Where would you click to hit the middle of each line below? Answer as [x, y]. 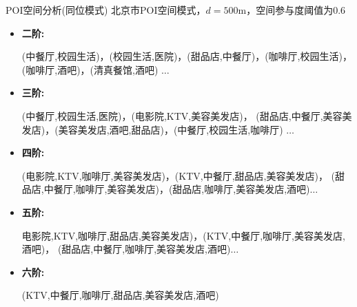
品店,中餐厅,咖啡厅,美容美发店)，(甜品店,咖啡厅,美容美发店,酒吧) [166, 189]
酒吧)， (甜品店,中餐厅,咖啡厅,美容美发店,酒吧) [126, 249]
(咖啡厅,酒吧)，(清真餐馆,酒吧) [90, 69]
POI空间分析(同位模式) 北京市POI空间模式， [106, 10]
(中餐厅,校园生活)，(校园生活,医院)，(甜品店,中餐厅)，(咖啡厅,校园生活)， [187, 56]
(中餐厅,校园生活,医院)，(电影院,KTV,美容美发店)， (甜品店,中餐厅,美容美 [187, 115]
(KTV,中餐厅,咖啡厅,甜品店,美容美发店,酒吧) [120, 295]
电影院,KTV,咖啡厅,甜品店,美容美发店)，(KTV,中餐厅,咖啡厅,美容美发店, [183, 235]
